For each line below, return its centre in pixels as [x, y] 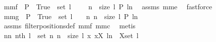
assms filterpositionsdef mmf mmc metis [70, 26]
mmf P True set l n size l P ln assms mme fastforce [108, 6]
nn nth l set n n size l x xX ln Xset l [71, 35]
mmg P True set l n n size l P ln [71, 16]
